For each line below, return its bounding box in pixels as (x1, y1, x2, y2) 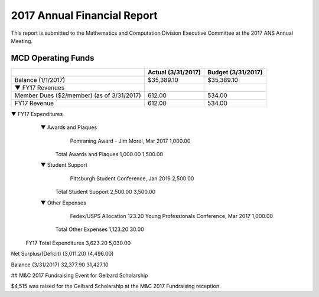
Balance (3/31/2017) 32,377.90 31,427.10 (11, 261, 109, 268)
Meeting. (11, 37, 32, 44)
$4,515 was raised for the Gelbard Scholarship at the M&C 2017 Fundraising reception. (11, 283, 221, 290)
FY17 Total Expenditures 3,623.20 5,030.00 (25, 239, 131, 246)
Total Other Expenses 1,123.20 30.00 (55, 226, 144, 233)
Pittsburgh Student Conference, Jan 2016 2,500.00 (70, 174, 194, 182)
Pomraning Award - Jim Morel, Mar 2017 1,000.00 (70, 137, 191, 144)
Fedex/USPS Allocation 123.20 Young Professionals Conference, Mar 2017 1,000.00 (70, 212, 274, 219)
